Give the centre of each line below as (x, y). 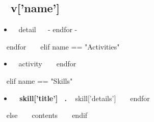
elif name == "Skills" (40, 80)
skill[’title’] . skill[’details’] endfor (85, 98)
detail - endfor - (48, 29)
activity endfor (47, 64)
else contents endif (47, 115)
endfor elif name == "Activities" (63, 46)
